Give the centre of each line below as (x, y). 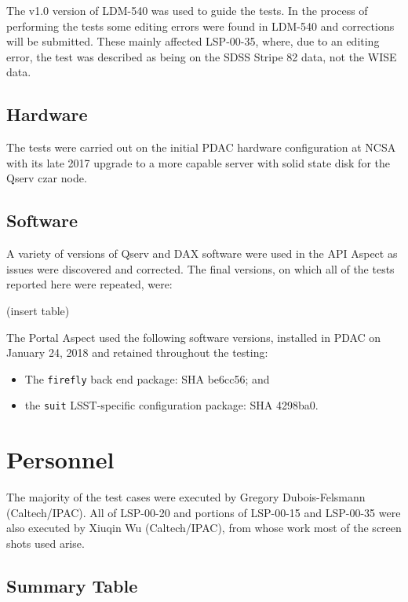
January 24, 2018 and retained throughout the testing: (137, 352)
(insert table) (38, 310)
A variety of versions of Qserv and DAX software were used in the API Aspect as (202, 253)
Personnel (60, 459)
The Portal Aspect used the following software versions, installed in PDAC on (194, 337)
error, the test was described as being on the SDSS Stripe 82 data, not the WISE (202, 56)
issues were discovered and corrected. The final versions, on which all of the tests (200, 268)
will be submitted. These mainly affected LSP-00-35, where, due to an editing (193, 41)
